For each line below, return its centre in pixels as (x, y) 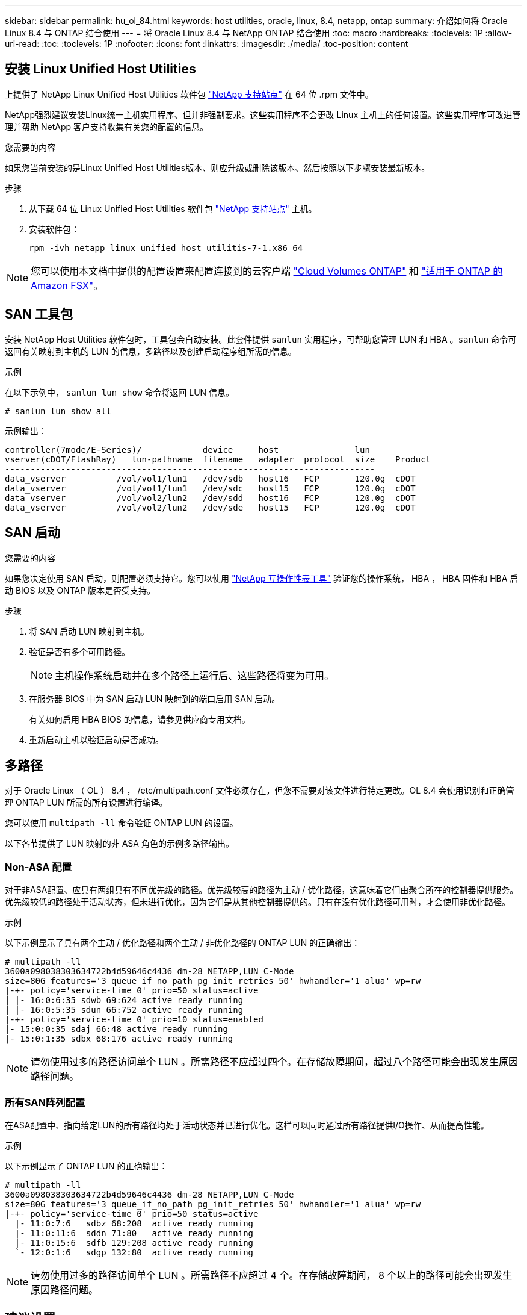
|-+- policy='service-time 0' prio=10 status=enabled (134, 1020)
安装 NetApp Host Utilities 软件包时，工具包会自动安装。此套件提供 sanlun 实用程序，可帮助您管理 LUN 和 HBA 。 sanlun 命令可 (261, 339)
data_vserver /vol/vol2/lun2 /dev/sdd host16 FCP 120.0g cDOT (210, 498)
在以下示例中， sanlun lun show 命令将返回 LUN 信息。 (120, 392)
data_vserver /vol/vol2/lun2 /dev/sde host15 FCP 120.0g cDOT (210, 507)
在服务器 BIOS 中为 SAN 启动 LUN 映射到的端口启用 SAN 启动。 (155, 698)
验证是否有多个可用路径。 (79, 651)
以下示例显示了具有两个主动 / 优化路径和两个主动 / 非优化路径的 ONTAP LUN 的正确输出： (183, 943)
